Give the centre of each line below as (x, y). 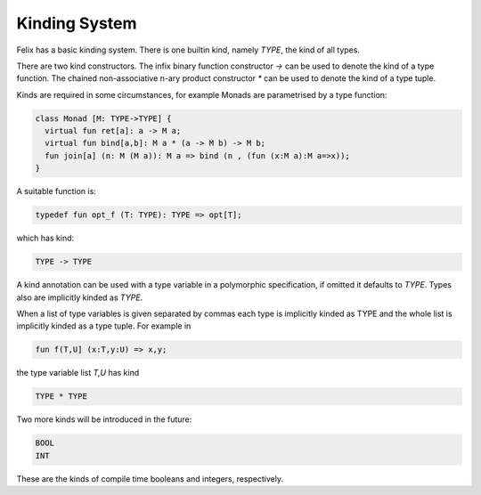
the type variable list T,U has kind (78, 373)
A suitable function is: (57, 191)
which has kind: (45, 238)
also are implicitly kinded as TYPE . (80, 297)
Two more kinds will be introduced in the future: (104, 419)
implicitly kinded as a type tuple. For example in (104, 326)
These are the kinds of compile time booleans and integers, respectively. (150, 479)
